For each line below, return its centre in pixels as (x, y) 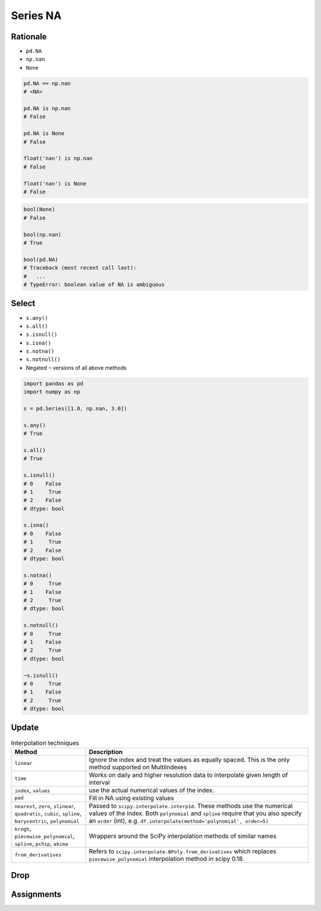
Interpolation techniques (45, 743)
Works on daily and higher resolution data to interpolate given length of (188, 775)
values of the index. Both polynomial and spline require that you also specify (196, 813)
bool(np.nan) (43, 234)
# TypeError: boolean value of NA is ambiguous (94, 285)
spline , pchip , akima (41, 843)
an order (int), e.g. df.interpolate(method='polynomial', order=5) (179, 820)
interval (99, 782)
